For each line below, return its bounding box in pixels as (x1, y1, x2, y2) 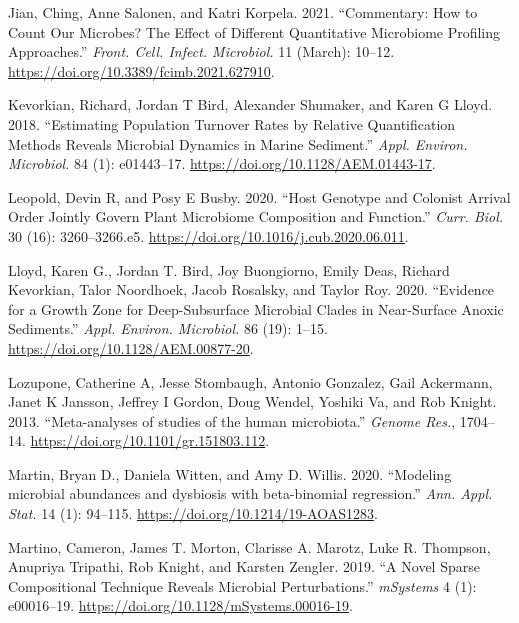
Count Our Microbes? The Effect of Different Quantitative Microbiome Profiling (8, 21, 501, 42)
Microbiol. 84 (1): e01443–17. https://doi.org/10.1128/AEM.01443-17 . (8, 153, 436, 174)
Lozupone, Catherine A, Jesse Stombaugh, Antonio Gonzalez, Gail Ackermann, (8, 371, 493, 392)
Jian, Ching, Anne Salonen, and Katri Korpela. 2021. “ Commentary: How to (8, 2, 478, 22)
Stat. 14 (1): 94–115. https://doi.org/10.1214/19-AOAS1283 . (8, 503, 378, 524)
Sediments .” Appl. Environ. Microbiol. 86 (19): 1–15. (8, 318, 328, 339)
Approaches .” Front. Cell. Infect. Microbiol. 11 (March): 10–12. (8, 41, 395, 62)
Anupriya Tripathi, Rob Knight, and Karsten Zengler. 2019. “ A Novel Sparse (8, 556, 480, 577)
